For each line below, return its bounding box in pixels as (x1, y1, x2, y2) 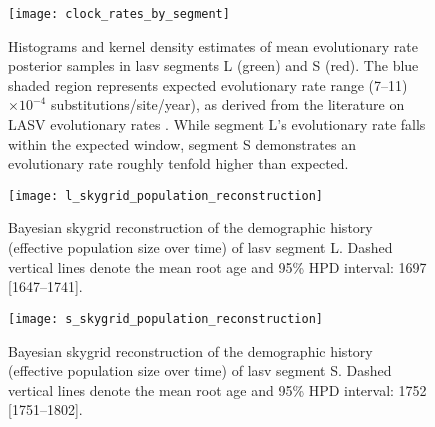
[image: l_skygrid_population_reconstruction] (8, 188, 323, 203)
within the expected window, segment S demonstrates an (8, 133, 356, 154)
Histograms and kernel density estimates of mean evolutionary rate (8, 35, 419, 56)
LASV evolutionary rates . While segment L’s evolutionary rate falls (8, 114, 426, 135)
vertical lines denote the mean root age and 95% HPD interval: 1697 (8, 256, 427, 277)
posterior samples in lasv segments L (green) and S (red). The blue (8, 55, 419, 76)
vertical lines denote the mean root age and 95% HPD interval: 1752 (8, 379, 427, 400)
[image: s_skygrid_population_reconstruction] (8, 311, 323, 326)
